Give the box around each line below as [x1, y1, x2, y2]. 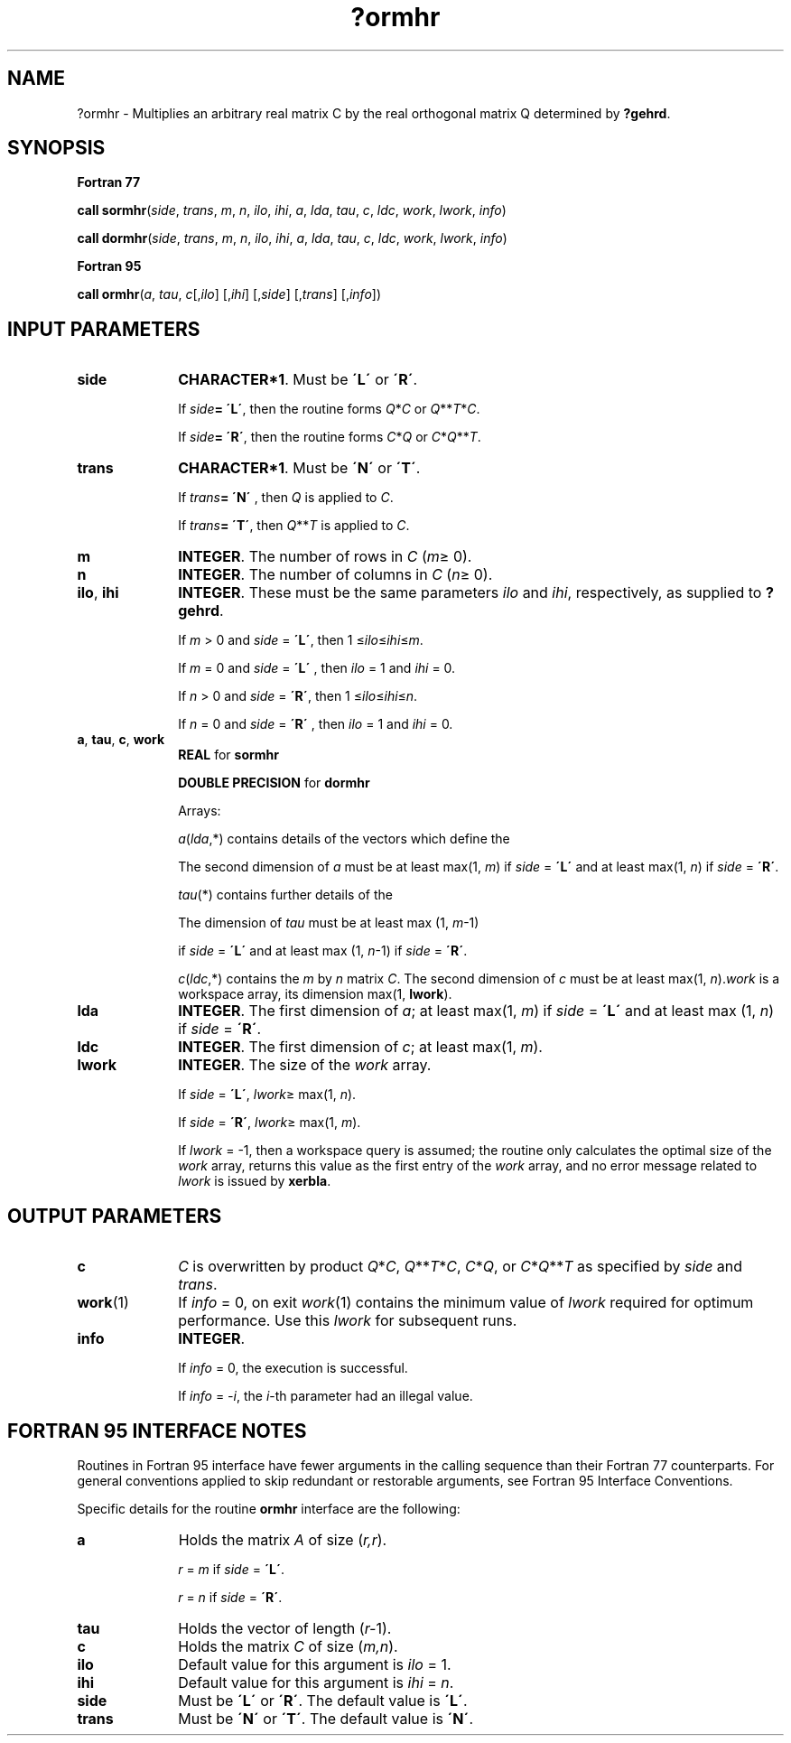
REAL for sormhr [178, 747, 280, 763]
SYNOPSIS [7, 136, 106, 160]
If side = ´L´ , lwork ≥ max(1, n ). [178, 1086, 357, 1103]
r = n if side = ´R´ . [178, 1589, 283, 1605]
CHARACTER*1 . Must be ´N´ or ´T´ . [178, 459, 421, 478]
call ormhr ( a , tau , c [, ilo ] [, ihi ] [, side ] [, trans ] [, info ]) [77, 286, 382, 303]
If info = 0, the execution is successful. [178, 1360, 408, 1376]
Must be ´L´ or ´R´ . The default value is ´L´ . [178, 1691, 468, 1710]
